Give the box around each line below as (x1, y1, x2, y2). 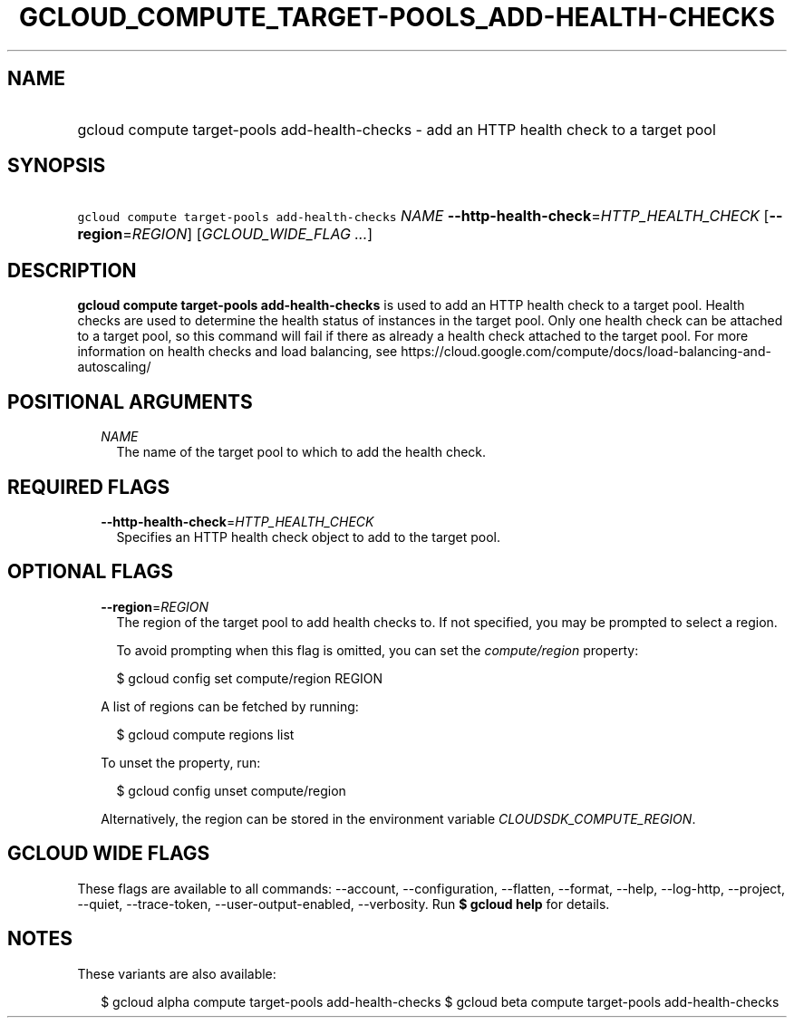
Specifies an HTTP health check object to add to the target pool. (116, 528, 500, 545)
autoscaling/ (77, 359, 151, 375)
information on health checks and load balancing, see (77, 343, 398, 360)
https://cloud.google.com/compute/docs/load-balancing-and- (401, 343, 771, 360)
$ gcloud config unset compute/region (116, 782, 346, 798)
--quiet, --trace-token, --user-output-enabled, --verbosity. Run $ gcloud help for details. (77, 895, 610, 912)
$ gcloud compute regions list (116, 726, 295, 742)
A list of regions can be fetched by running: (101, 698, 359, 714)
